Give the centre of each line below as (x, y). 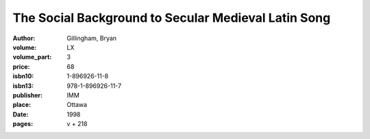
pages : (23, 124)
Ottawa (77, 105)
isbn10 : (23, 76)
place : (22, 105)
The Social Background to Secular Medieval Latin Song (172, 18)
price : (21, 66)
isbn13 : (23, 86)
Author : (24, 38)
